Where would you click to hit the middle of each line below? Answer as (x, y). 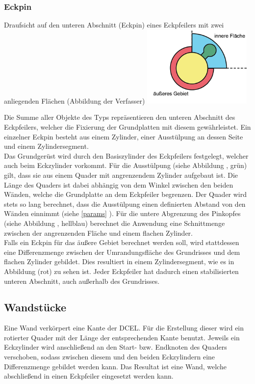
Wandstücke (35, 307)
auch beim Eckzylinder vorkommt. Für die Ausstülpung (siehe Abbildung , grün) (126, 165)
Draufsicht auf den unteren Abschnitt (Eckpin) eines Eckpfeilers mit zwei (114, 25)
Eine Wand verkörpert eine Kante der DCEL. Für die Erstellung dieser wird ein (124, 328)
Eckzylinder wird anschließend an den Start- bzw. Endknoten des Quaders (115, 347)
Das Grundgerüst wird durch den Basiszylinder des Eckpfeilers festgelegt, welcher (126, 155)
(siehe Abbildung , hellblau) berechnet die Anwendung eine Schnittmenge (115, 223)
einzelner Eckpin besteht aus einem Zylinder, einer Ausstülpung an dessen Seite (124, 136)
